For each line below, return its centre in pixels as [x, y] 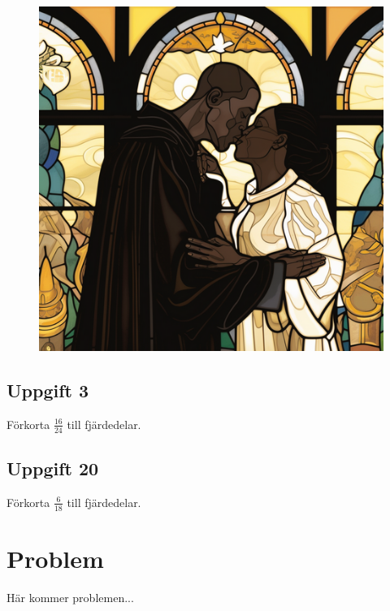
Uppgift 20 [53, 468]
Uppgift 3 [48, 390]
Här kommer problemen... [70, 597]
